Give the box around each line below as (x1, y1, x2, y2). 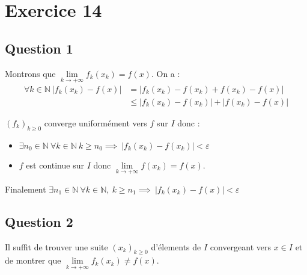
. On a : (151, 67, 180, 79)
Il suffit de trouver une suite (5, 240, 108, 253)
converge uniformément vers (44, 116, 147, 129)
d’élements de (151, 240, 201, 253)
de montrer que (5, 254, 61, 267)
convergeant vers (210, 240, 272, 253)
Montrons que (5, 67, 56, 79)
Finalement (5, 182, 46, 195)
